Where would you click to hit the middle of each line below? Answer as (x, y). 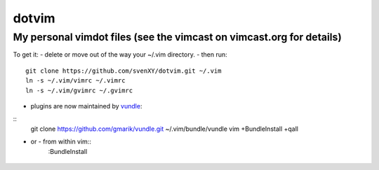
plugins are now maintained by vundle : (86, 106)
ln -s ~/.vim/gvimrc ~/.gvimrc (79, 90)
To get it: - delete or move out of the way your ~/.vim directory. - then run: (120, 55)
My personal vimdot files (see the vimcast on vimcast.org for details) (177, 37)
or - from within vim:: (61, 142)
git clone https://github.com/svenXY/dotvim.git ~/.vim (124, 71)
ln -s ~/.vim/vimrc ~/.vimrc (75, 81)
